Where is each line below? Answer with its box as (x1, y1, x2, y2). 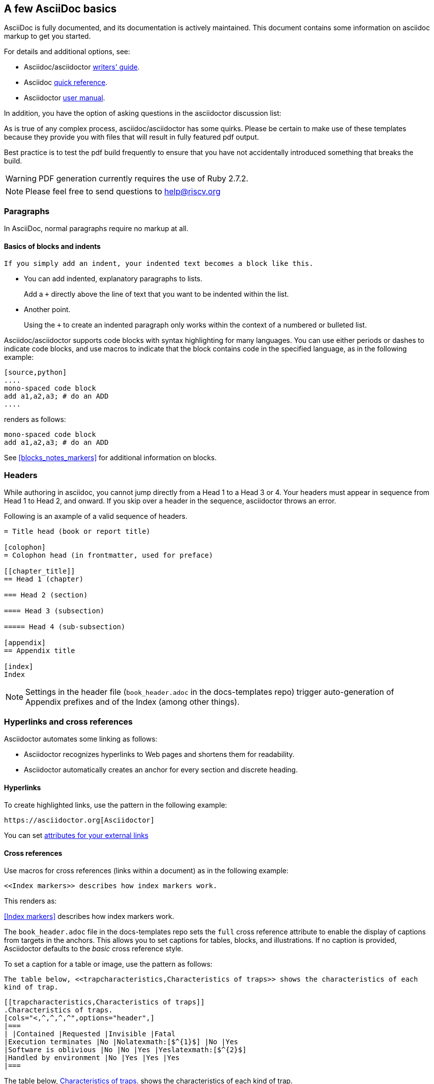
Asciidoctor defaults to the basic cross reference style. (4, 944, 184, 953)
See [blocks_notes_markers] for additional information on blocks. (4, 453, 217, 462)
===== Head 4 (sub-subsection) (4, 623, 125, 631)
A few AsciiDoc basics (4, 2, 117, 15)
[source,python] (4, 368, 67, 377)
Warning (5, 173, 37, 184)
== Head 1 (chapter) (4, 575, 84, 584)
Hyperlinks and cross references (4, 716, 133, 727)
